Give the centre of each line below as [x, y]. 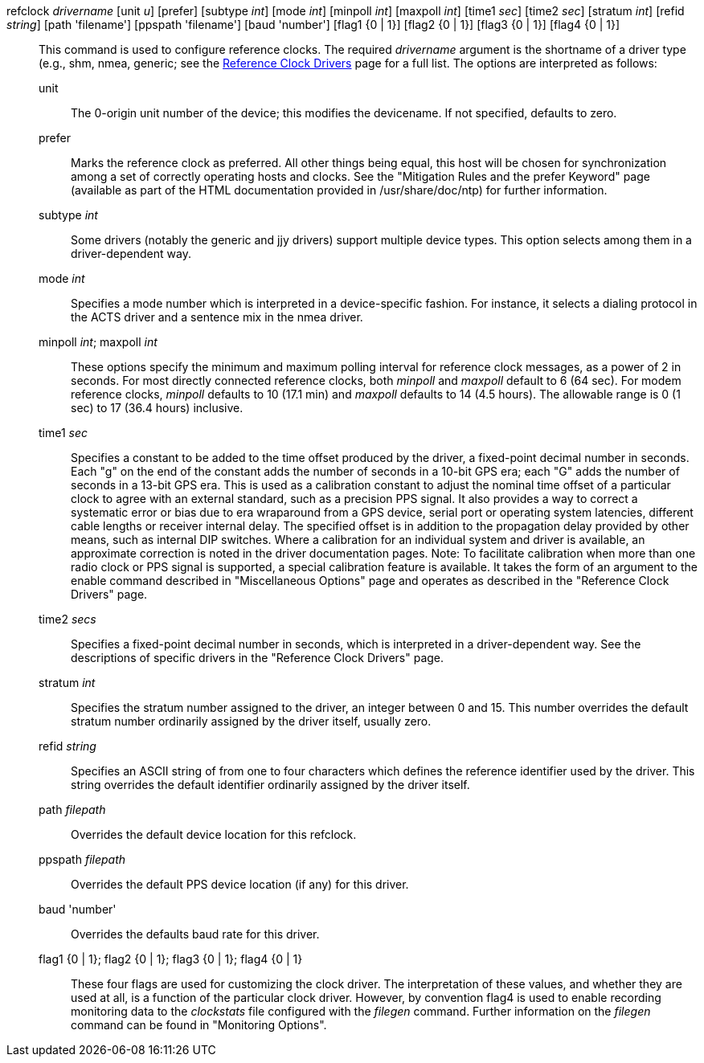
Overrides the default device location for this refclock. [214, 834]
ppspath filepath [82, 859]
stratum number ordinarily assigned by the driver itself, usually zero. [251, 721]
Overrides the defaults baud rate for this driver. [195, 934]
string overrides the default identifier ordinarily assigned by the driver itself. [270, 785]
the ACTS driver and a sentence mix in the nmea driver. [217, 317]
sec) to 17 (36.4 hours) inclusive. [157, 408]
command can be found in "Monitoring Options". [199, 1025]
